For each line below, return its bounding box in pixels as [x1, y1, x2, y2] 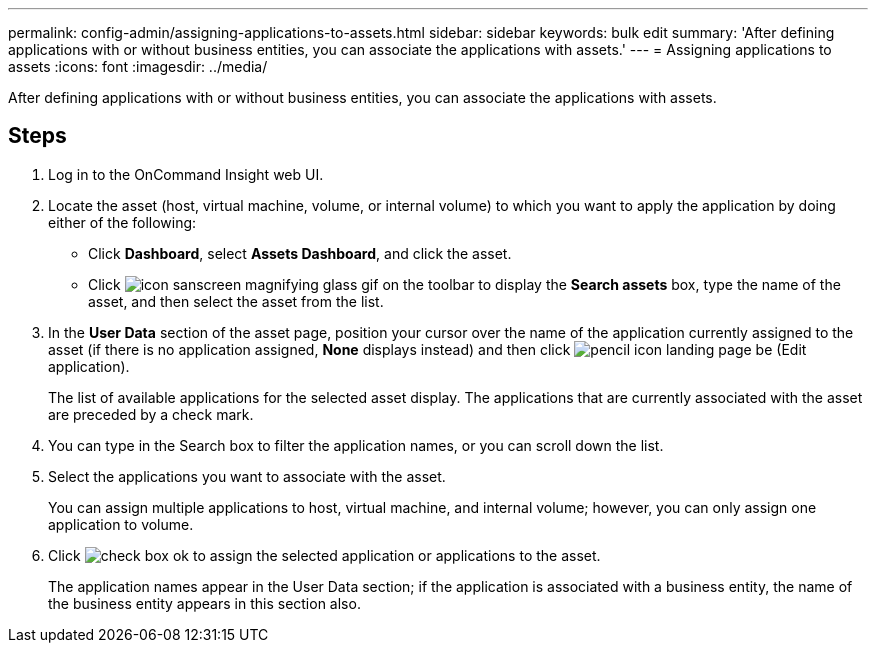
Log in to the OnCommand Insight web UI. [48, 165, 324, 183]
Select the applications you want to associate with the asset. [48, 467, 446, 485]
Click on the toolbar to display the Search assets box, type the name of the [88, 275, 841, 293]
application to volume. [48, 515, 194, 533]
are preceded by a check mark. [48, 405, 254, 423]
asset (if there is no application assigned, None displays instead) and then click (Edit [48, 340, 807, 358]
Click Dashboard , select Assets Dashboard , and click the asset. [88, 244, 512, 262]
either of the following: [48, 213, 197, 231]
